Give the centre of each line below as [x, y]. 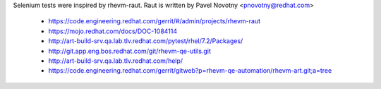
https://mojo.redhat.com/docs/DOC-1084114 [113, 31]
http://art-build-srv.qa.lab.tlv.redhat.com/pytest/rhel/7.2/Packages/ [146, 41]
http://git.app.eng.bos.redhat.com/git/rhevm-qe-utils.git [130, 51]
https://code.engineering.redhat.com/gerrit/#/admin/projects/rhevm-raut [155, 21]
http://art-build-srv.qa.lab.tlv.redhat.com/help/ [116, 61]
